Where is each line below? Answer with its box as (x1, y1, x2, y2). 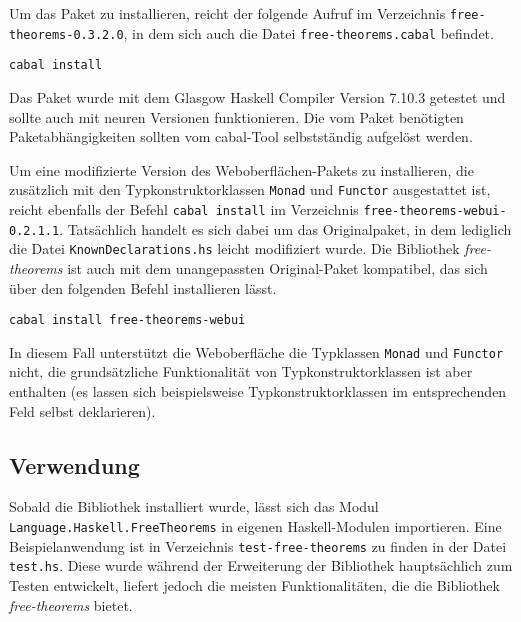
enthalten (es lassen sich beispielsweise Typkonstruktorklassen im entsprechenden (9, 381, 507, 402)
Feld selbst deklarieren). (9, 400, 156, 421)
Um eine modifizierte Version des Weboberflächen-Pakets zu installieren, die (9, 159, 474, 180)
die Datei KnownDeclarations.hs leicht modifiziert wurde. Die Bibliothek (9, 238, 460, 259)
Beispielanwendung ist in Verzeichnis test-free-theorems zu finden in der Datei (9, 535, 507, 556)
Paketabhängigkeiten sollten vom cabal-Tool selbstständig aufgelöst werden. (9, 126, 473, 147)
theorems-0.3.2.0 (9, 27, 124, 42)
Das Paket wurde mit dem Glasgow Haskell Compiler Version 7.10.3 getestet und (9, 86, 506, 107)
